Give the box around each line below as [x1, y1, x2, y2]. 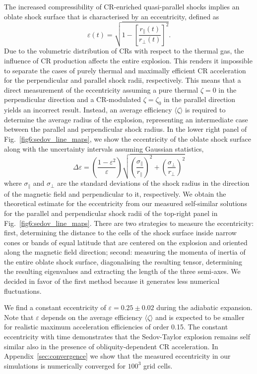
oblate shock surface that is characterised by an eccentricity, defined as [4, 11, 219, 21]
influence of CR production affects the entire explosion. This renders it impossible [4, 55, 253, 65]
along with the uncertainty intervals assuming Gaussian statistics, [4, 143, 204, 154]
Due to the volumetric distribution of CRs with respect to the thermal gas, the [4, 46, 244, 56]
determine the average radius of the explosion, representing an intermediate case [4, 114, 248, 124]
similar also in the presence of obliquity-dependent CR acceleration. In [4, 341, 218, 351]
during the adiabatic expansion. [156, 302, 253, 313]
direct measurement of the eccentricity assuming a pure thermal [4, 84, 198, 95]
